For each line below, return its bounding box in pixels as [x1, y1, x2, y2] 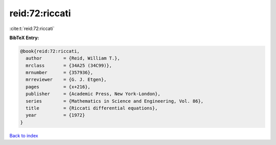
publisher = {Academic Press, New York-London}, [26, 91, 160, 97]
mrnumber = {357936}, [26, 70, 94, 76]
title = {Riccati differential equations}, [26, 105, 158, 111]
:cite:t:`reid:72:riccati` [9, 25, 55, 32]
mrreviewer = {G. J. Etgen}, [26, 77, 107, 82]
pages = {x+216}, [26, 84, 90, 90]
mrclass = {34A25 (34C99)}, [26, 63, 112, 68]
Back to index [9, 132, 38, 138]
